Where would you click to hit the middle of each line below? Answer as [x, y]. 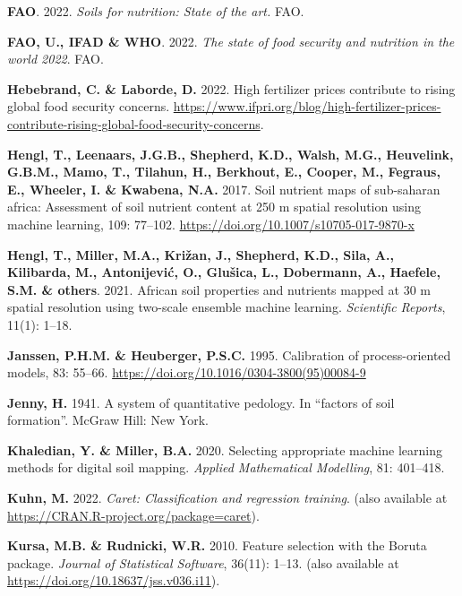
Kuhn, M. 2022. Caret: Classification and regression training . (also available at [227, 498]
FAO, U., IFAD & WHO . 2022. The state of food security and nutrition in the [231, 41]
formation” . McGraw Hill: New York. [108, 420]
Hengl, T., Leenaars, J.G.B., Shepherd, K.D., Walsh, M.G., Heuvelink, [231, 154]
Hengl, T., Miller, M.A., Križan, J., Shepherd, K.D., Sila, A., [201, 254]
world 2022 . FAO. [56, 59]
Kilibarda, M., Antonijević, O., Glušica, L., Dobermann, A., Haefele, [224, 272]
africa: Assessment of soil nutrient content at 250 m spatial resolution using [214, 207]
